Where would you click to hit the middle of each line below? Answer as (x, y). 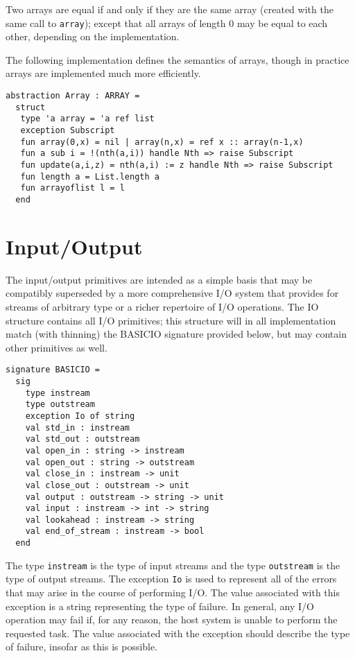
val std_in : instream (77, 427)
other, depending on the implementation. (93, 36)
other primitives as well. (57, 347)
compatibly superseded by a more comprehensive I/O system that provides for (172, 293)
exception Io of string (80, 416)
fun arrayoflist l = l (72, 188)
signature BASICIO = (53, 370)
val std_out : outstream (83, 439)
